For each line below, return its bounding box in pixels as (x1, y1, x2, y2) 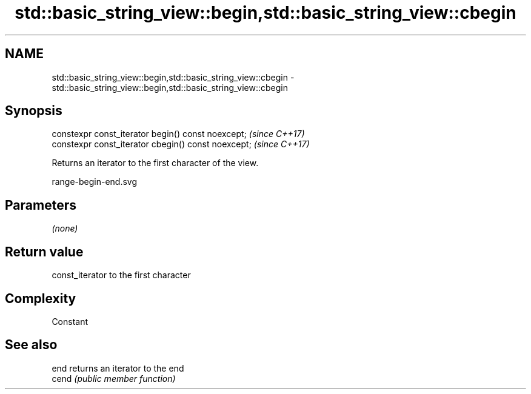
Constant (52, 316, 88, 327)
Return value (5, 244, 84, 259)
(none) (52, 223, 78, 234)
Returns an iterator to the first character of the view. (52, 158, 259, 169)
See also (5, 337, 58, 353)
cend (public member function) (52, 373, 176, 384)
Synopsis (5, 103, 62, 119)
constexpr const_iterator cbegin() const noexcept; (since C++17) (52, 139, 310, 150)
